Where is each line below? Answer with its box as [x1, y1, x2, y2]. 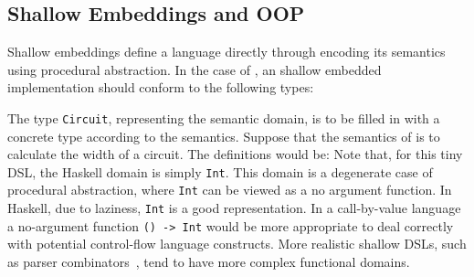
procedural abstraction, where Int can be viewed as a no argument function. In [7, 180, 452, 199]
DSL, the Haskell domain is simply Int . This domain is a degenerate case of [7, 162, 433, 181]
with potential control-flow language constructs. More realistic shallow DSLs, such [7, 234, 467, 253]
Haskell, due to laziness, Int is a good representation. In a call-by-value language [7, 198, 461, 218]
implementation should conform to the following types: [7, 78, 314, 97]
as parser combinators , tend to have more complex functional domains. [7, 252, 410, 272]
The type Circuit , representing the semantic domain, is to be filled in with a [7, 108, 440, 127]
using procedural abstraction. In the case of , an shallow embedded [7, 59, 382, 79]
